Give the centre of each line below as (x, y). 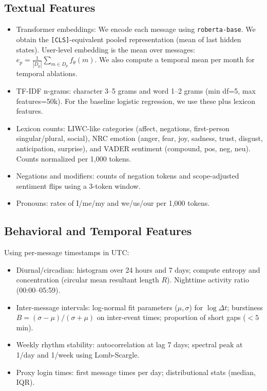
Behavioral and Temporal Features (98, 231)
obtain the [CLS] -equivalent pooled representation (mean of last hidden (129, 39)
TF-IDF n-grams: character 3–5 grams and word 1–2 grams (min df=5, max (136, 91)
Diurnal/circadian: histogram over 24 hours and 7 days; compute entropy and (138, 269)
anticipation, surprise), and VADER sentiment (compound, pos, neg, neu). (133, 148)
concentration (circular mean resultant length (88, 280)
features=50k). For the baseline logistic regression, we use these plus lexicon (136, 101)
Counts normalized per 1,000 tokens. (74, 158)
